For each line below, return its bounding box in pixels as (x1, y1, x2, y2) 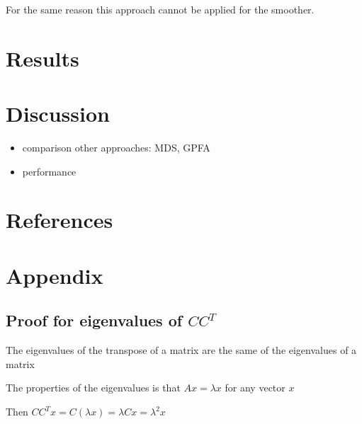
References (6, 205, 113, 234)
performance (22, 164, 77, 178)
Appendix (6, 260, 103, 290)
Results (6, 43, 79, 72)
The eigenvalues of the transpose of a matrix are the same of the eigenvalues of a (6, 343, 357, 357)
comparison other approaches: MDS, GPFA (22, 140, 210, 155)
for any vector (225, 380, 285, 395)
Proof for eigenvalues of (6, 309, 183, 331)
